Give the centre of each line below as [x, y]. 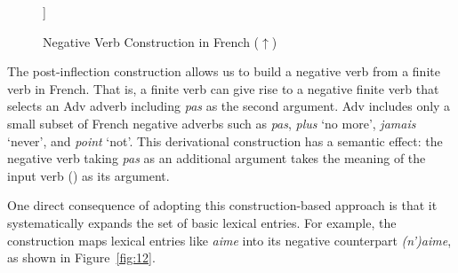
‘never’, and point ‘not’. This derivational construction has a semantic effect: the [225, 140]
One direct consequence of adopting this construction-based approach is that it [222, 205]
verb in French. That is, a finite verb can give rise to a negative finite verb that [223, 88]
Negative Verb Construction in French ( [151, 41]
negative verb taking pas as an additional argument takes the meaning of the [217, 158]
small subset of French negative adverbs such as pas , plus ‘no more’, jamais [212, 123]
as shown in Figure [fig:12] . [81, 257]
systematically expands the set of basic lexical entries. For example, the [202, 222]
